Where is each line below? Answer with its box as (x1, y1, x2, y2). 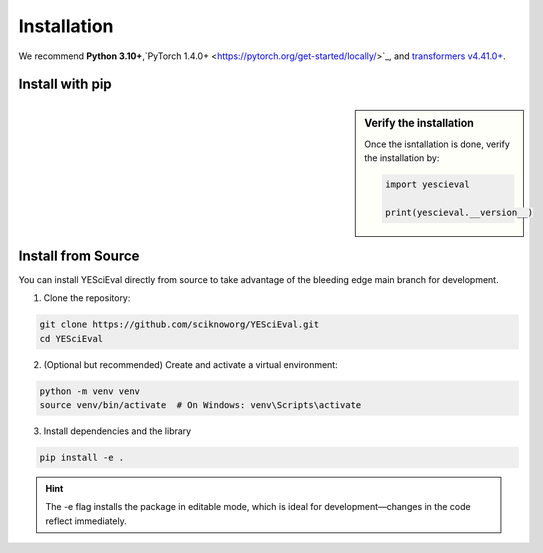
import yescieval (385, 179, 470, 190)
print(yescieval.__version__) (385, 206, 534, 218)
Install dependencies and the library (43, 425, 192, 437)
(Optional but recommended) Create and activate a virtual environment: (43, 358, 339, 370)
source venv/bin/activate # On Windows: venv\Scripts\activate (39, 400, 362, 411)
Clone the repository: (43, 292, 131, 304)
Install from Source (18, 247, 140, 264)
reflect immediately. (45, 515, 127, 527)
